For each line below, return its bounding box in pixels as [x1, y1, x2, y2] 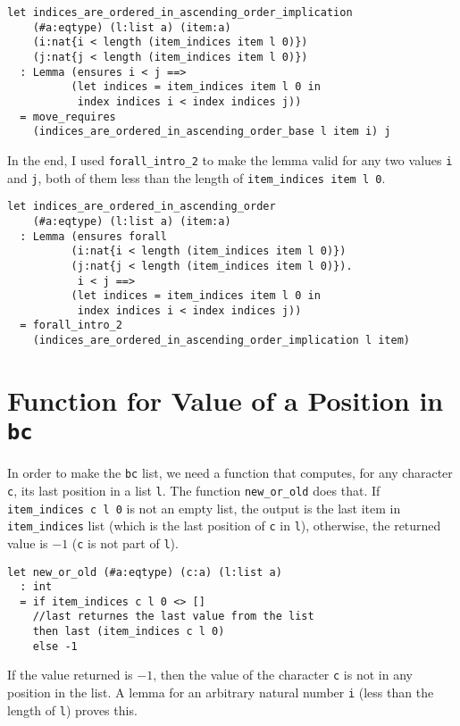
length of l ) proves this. [7, 700, 138, 719]
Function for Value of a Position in [7, 381, 444, 418]
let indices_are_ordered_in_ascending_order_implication [7, 6, 353, 19]
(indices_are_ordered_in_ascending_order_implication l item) [32, 334, 411, 347]
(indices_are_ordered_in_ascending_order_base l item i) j [32, 125, 391, 138]
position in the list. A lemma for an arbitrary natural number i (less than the [7, 683, 434, 702]
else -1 [32, 639, 78, 653]
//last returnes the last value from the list [32, 610, 314, 623]
